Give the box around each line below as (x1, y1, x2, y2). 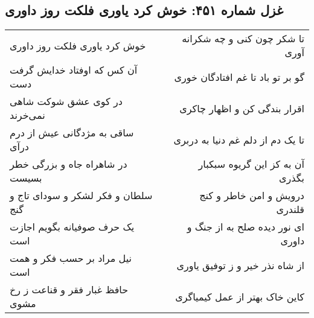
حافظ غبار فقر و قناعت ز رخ (10, 282, 129, 297)
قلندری (276, 202, 304, 217)
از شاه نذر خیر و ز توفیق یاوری (176, 258, 304, 272)
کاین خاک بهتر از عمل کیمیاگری (175, 289, 304, 304)
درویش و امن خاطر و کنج (199, 188, 304, 203)
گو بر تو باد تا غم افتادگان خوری (174, 69, 304, 84)
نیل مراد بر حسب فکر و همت (10, 251, 132, 266)
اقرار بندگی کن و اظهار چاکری (179, 101, 304, 115)
